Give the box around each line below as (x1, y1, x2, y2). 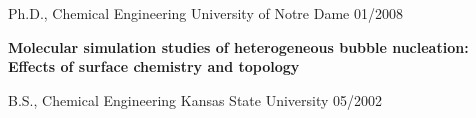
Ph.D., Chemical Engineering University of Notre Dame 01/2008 (8, 3, 403, 23)
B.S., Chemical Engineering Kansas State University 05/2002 (8, 89, 383, 110)
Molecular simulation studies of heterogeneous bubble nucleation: (8, 36, 469, 57)
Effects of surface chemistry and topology (8, 56, 300, 77)
